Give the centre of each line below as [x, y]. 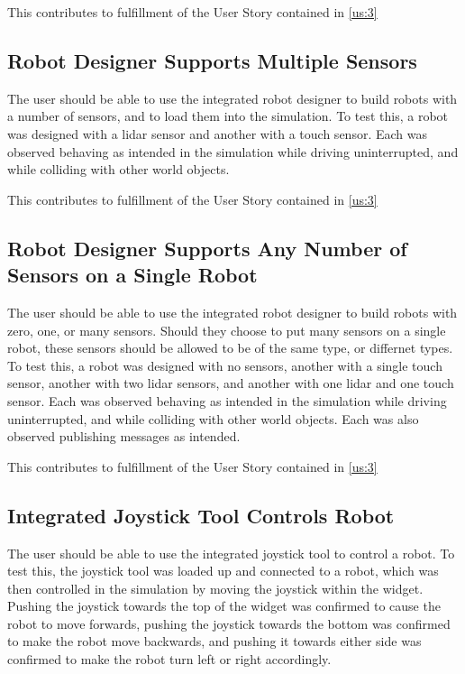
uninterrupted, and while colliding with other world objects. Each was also [213, 418]
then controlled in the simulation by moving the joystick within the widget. [215, 588]
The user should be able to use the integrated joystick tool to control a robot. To [231, 553]
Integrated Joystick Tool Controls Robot [201, 515]
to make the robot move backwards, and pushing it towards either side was [214, 641]
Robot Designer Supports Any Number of [207, 248]
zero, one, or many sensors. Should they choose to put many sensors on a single [227, 330]
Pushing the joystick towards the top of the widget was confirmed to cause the [224, 606]
